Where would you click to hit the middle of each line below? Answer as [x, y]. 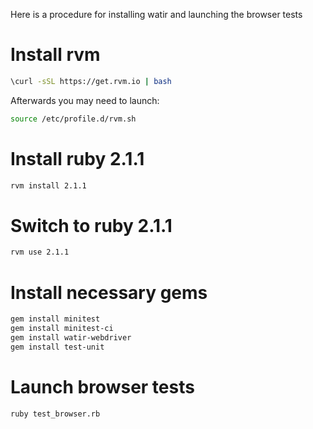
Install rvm [55, 55]
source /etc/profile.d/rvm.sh [73, 119]
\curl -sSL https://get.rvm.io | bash [91, 81]
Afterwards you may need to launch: [85, 100]
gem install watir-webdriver [71, 338]
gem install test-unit [57, 347]
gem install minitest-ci [62, 329]
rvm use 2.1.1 [40, 252]
